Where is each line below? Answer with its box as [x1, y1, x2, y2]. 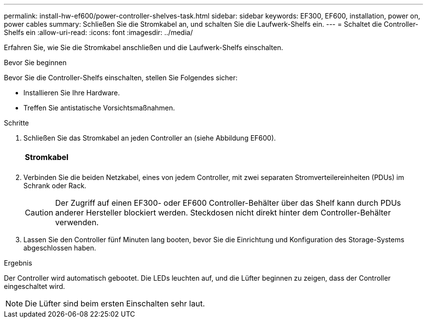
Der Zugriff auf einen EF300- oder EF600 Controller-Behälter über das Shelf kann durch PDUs [55, 198, 401, 208]
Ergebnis [4, 259, 32, 267]
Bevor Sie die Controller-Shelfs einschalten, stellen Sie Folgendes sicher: [4, 73, 238, 82]
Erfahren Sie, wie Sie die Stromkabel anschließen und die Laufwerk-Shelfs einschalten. [4, 43, 283, 52]
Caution [25, 208, 54, 217]
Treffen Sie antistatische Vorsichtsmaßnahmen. [23, 104, 175, 112]
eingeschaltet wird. [4, 282, 65, 290]
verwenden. [55, 217, 99, 227]
